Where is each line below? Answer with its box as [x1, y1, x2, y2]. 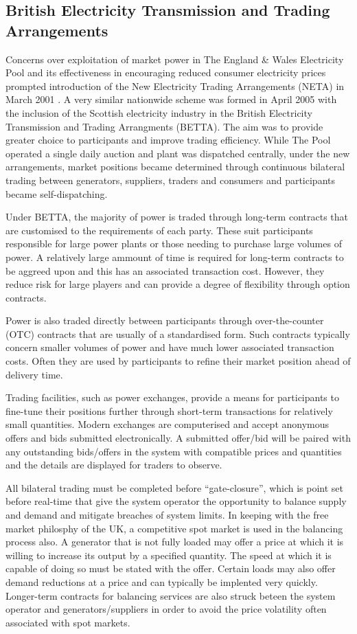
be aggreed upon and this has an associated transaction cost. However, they [5, 263, 325, 278]
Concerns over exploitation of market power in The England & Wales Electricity [5, 52, 344, 66]
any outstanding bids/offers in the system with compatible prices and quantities [5, 444, 342, 458]
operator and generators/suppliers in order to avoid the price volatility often [5, 602, 327, 616]
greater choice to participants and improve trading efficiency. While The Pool [5, 133, 331, 147]
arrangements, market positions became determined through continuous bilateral [5, 159, 345, 174]
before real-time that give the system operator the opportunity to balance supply [5, 494, 347, 508]
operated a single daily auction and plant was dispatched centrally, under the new [5, 146, 350, 160]
